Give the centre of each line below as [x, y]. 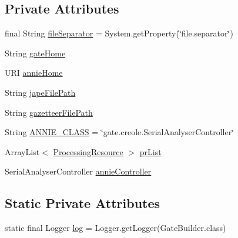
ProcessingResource [88, 151]
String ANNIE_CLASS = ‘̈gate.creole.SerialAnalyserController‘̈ [120, 132]
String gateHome [35, 53]
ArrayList [22, 151]
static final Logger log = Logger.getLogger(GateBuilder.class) [115, 228]
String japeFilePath [40, 92]
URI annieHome [34, 73]
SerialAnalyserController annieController [78, 171]
